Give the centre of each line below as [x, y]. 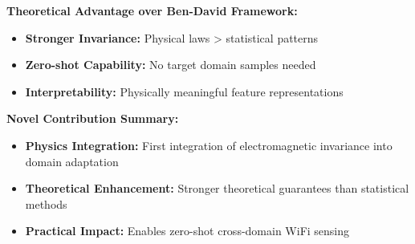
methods [46, 203]
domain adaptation [72, 161]
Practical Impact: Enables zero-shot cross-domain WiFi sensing [187, 231]
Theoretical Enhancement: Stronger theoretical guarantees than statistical [217, 188]
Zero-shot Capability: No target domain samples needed [171, 65]
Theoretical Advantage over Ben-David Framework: [152, 10]
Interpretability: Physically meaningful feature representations [184, 91]
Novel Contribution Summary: [93, 118]
